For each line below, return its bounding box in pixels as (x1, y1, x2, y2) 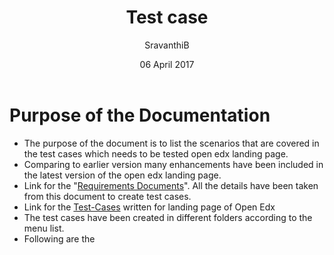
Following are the (23, 232, 96, 245)
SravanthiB (144, 39, 190, 51)
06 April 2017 (139, 58, 195, 70)
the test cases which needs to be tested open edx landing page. (23, 147, 289, 160)
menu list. (23, 222, 65, 234)
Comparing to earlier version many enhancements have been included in (23, 158, 324, 170)
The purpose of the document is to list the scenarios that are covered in (23, 137, 320, 149)
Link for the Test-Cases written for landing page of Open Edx (23, 201, 276, 213)
